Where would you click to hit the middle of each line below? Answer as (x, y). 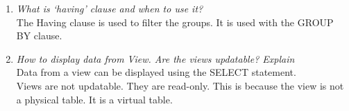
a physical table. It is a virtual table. (94, 99)
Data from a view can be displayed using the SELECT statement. (156, 72)
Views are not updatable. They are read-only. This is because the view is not (180, 85)
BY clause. (39, 36)
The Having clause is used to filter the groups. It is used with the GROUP (175, 22)
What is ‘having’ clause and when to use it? (110, 8)
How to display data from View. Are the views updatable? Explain (155, 58)
